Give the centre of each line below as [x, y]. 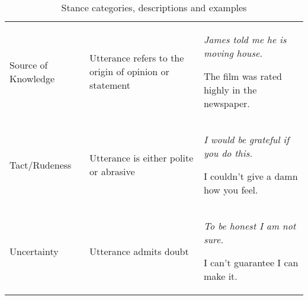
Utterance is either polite [142, 158]
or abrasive [112, 171]
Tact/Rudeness [41, 164]
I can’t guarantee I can [251, 262]
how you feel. [231, 190]
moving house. [233, 53]
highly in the [230, 90]
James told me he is [245, 39]
